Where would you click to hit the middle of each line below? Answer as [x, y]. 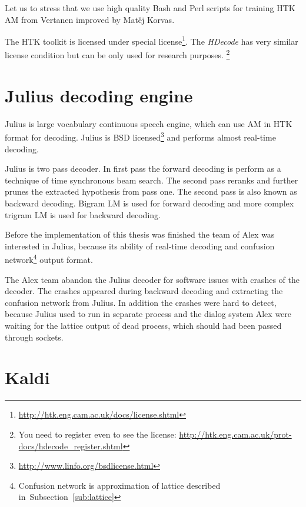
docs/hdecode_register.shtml [71, 446]
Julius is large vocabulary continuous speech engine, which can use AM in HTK [149, 123]
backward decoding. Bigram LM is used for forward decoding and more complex [149, 203]
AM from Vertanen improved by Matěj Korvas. [90, 19]
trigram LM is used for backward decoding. [83, 214]
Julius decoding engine [99, 95]
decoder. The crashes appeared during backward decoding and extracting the [144, 291]
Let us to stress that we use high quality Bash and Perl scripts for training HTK [150, 8]
